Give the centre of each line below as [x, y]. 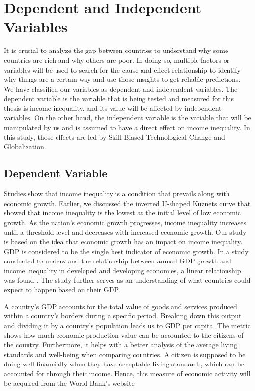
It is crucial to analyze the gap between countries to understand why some [116, 50]
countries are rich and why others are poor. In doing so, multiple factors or [117, 60]
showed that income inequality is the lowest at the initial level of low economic [123, 213]
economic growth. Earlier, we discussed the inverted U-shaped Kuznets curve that [127, 203]
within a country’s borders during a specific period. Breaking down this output [123, 316]
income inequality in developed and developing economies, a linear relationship [123, 270]
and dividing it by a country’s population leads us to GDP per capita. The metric [127, 325]
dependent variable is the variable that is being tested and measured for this [119, 98]
